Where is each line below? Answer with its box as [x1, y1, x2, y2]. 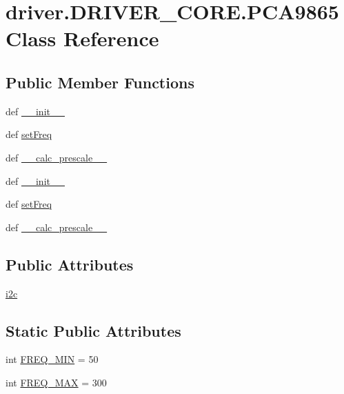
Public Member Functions [6, 71, 194, 92]
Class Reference [6, 24, 159, 52]
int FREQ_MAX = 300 [6, 375, 107, 389]
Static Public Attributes [6, 319, 181, 341]
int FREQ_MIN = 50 [6, 352, 99, 366]
